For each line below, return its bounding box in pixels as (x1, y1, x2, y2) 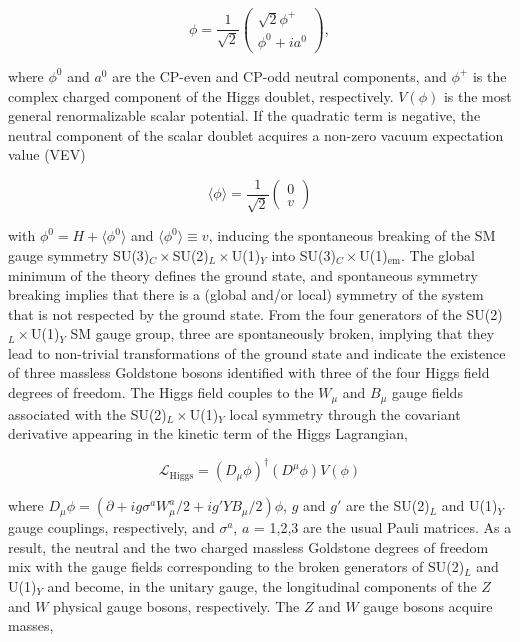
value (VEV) (8, 144, 86, 165)
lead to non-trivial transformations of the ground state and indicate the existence (8, 342, 506, 363)
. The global (401, 244, 475, 265)
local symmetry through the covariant (229, 403, 461, 424)
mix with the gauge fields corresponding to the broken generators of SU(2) (8, 556, 465, 577)
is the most (443, 85, 512, 106)
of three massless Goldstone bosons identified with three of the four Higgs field (8, 362, 490, 383)
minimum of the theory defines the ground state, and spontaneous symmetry (8, 264, 478, 285)
